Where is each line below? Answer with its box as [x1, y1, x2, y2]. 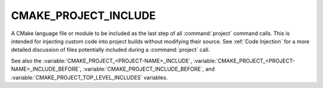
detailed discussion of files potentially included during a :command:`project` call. [11, 46, 210, 54]
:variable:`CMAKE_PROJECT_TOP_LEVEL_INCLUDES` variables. [11, 74, 168, 81]
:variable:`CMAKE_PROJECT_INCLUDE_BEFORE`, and [83, 65, 215, 73]
